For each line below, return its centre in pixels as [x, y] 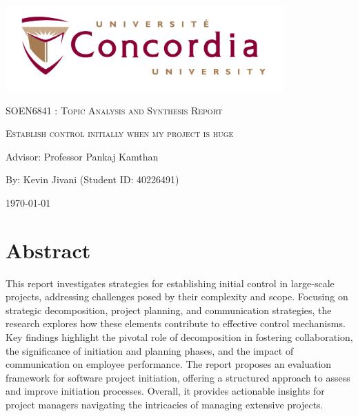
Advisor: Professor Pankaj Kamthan [82, 156]
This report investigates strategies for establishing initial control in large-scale [170, 283]
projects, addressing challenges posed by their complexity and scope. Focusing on [177, 297]
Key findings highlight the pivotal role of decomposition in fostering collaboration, [179, 337]
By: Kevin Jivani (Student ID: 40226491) [92, 179]
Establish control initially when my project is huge [120, 133]
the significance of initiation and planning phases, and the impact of [150, 350]
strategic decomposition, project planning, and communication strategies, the [169, 310]
